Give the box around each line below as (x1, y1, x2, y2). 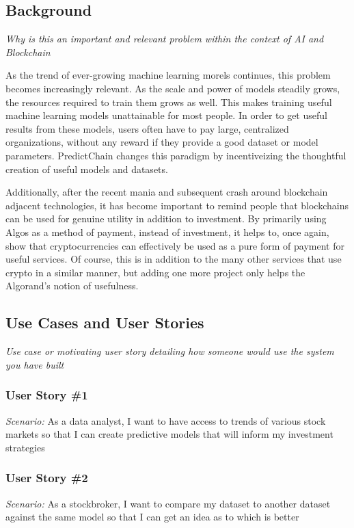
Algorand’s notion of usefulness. (5, 278, 139, 293)
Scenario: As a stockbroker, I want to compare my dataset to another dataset (5, 496, 331, 510)
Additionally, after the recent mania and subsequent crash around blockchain (5, 185, 328, 199)
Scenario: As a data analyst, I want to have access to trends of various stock (5, 413, 326, 427)
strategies (5, 440, 45, 454)
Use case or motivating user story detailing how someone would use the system (5, 344, 334, 358)
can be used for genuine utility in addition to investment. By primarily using (5, 211, 327, 226)
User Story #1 (5, 386, 88, 404)
